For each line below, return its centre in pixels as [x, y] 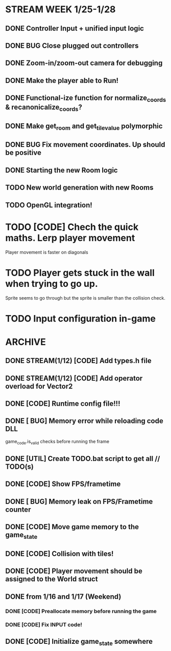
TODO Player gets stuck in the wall [80, 273]
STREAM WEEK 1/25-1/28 [60, 9]
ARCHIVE [26, 342]
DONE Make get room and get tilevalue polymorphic [84, 127]
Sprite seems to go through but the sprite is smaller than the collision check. [86, 298]
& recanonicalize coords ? [44, 108]
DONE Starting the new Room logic [62, 170]
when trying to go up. [52, 283]
